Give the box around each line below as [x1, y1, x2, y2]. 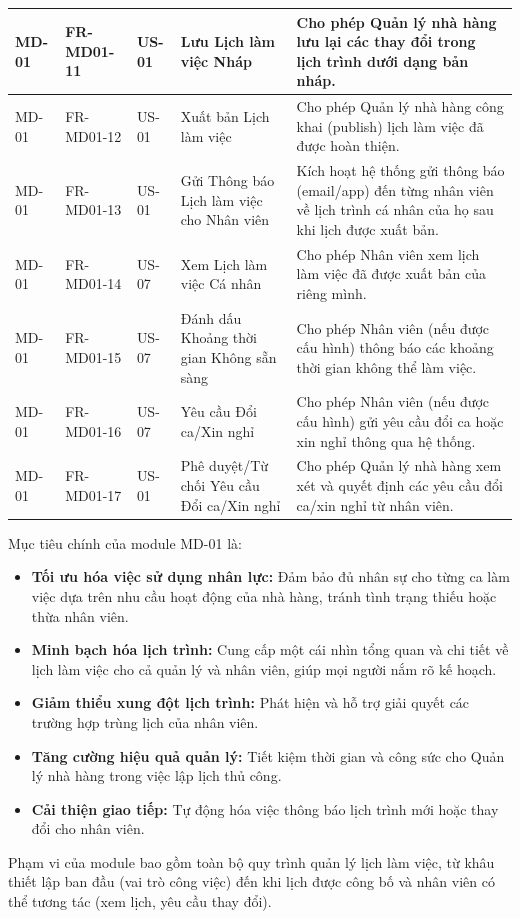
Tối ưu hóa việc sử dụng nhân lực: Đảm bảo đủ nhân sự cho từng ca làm [31, 566, 510, 587]
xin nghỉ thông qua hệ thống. [296, 430, 476, 451]
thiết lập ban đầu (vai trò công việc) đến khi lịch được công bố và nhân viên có [8, 871, 495, 892]
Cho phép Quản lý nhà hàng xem [296, 455, 502, 476]
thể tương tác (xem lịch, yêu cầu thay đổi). [8, 891, 272, 912]
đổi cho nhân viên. [31, 818, 145, 839]
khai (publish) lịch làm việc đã [296, 115, 484, 136]
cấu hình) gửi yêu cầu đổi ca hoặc [296, 411, 504, 432]
